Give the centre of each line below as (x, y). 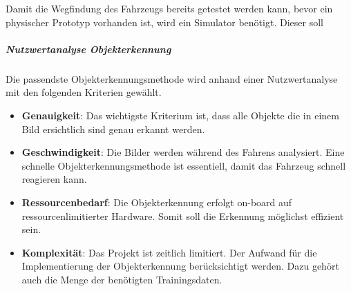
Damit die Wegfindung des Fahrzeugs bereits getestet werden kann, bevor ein (169, 8)
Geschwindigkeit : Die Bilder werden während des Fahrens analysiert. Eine (183, 152)
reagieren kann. (54, 179)
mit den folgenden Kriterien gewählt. (84, 92)
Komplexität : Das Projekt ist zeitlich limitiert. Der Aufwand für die (169, 252)
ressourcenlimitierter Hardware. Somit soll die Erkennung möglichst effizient (183, 215)
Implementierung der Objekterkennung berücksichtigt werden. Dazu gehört (180, 266)
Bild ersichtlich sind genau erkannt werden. (113, 129)
